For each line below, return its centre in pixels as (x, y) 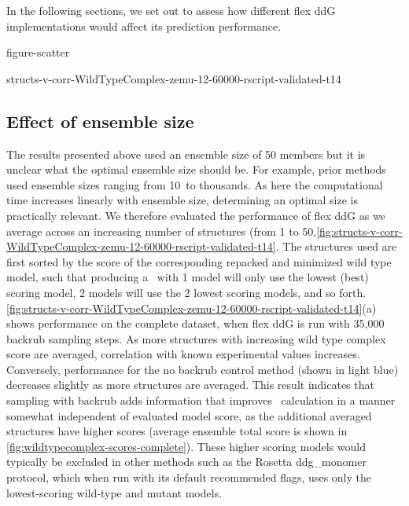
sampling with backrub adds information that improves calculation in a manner (201, 400)
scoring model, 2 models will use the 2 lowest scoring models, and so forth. (186, 292)
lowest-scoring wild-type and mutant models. (114, 492)
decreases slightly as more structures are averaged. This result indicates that (190, 385)
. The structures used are (336, 246)
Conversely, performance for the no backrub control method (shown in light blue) (203, 369)
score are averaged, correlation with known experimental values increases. (183, 354)
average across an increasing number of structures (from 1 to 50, (162, 231)
